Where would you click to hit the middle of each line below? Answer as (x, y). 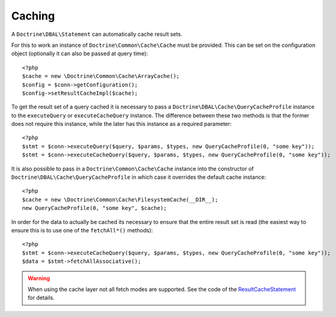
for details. (41, 298)
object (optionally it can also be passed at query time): (80, 54)
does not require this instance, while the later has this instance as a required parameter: (121, 124)
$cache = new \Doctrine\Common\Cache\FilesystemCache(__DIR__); (120, 200)
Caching (33, 16)
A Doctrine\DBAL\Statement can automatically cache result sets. (97, 34)
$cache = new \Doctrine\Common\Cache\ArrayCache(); (101, 76)
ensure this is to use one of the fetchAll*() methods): (82, 230)
